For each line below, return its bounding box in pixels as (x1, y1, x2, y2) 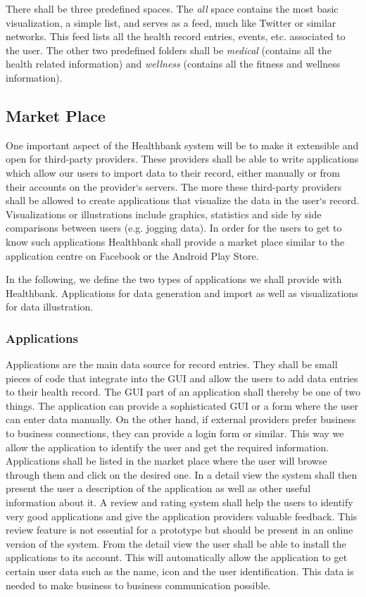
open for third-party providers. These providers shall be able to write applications (6, 151, 359, 166)
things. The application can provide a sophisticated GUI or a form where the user (6, 398, 359, 413)
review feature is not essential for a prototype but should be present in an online (6, 522, 353, 537)
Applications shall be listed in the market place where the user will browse (6, 453, 327, 468)
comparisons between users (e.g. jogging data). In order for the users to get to (6, 220, 342, 235)
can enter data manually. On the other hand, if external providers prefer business (6, 412, 356, 427)
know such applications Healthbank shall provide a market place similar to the (6, 234, 345, 249)
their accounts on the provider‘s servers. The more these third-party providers (6, 179, 342, 194)
